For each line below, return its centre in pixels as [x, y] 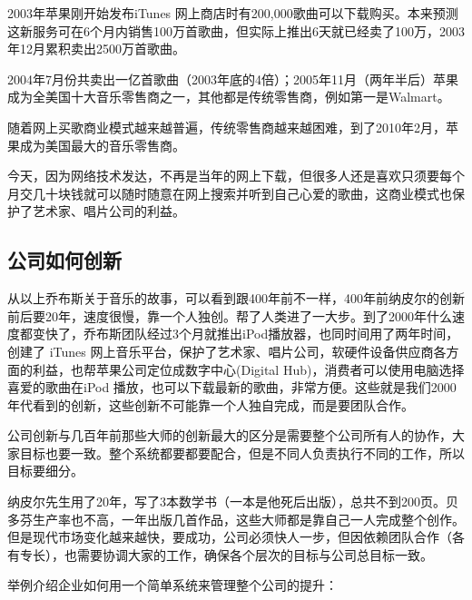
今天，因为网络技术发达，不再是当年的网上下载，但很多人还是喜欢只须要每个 [236, 176]
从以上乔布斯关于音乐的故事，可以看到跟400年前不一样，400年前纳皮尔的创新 [236, 298]
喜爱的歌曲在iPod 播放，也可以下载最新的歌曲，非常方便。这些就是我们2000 [232, 387]
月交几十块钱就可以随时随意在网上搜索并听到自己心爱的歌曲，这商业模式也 [230, 193]
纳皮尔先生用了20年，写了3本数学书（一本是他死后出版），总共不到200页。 [226, 502]
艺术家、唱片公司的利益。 [108, 211]
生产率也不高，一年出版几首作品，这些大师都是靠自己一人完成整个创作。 [248, 519]
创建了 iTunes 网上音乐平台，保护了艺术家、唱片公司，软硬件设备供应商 [221, 351]
